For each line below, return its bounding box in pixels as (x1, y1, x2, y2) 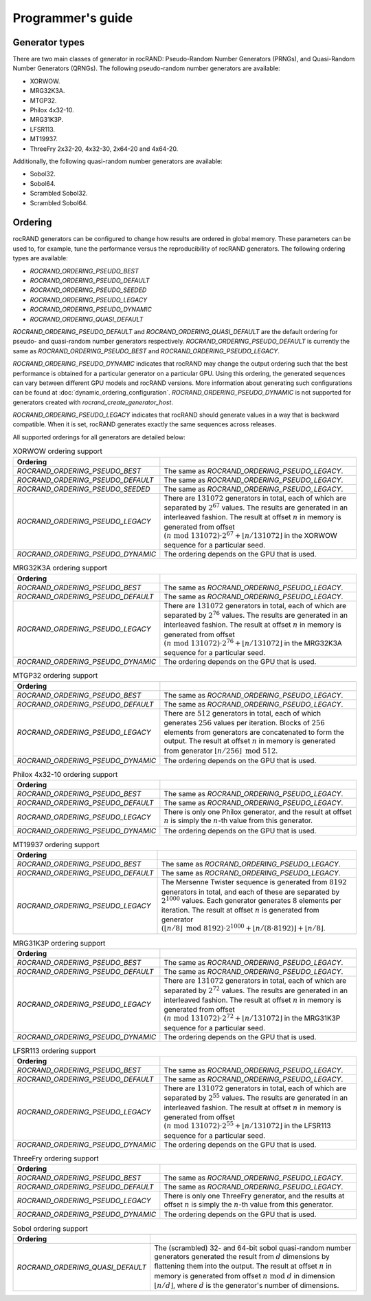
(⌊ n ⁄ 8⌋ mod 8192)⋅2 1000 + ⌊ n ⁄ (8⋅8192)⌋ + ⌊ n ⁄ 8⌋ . (161, 923, 326, 933)
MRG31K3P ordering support (12, 938, 106, 948)
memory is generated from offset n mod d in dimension (154, 1271, 335, 1280)
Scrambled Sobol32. (30, 189, 88, 198)
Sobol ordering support (12, 1223, 89, 1233)
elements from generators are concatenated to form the (164, 727, 345, 737)
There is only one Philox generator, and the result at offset (164, 807, 352, 817)
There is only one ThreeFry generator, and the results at (164, 1191, 345, 1201)
